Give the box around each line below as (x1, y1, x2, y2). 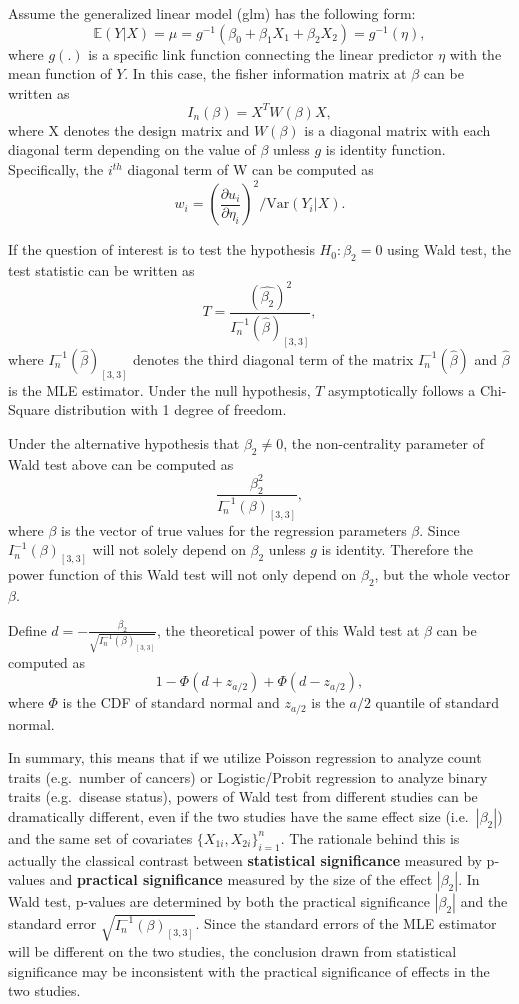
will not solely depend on (92, 539, 246, 560)
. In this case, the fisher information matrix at (124, 63, 407, 84)
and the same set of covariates (8, 827, 193, 848)
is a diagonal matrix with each (304, 119, 491, 140)
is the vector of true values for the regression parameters (61, 519, 407, 540)
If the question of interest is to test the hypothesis (8, 239, 315, 260)
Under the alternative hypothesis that (8, 432, 240, 453)
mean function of (8, 63, 112, 84)
